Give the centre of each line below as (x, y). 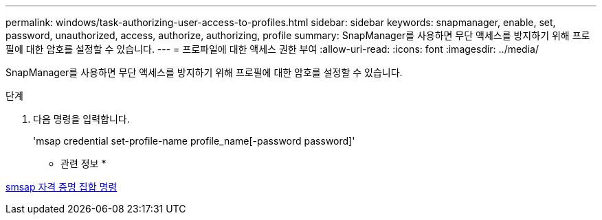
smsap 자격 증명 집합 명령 (62, 187)
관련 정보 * (83, 163)
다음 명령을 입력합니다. (81, 119)
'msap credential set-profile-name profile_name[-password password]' (194, 141)
